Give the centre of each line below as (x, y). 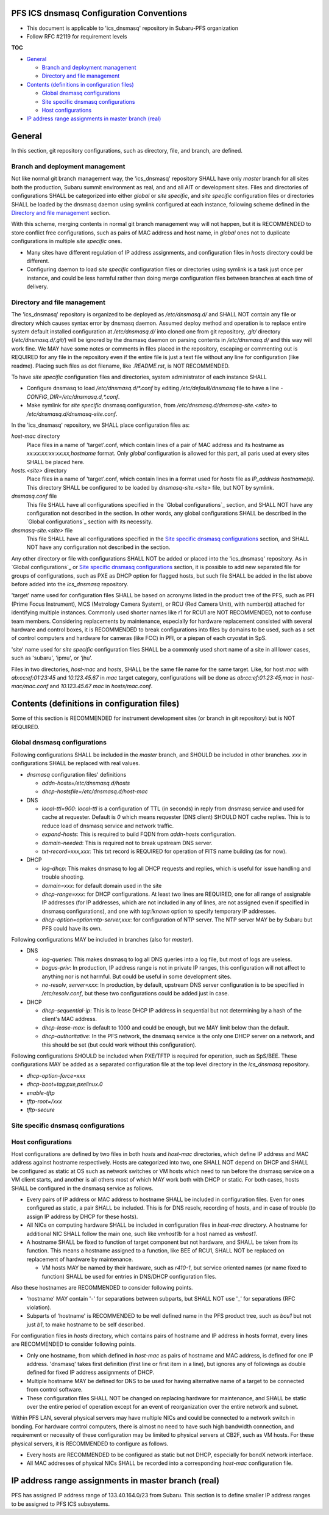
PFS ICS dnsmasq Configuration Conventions (99, 13)
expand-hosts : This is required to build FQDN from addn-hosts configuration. (139, 834)
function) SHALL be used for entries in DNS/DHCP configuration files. (129, 1276)
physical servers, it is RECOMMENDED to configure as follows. (90, 1444)
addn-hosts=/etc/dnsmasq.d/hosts (86, 783)
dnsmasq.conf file (34, 496)
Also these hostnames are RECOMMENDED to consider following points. (102, 1287)
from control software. (55, 1390)
